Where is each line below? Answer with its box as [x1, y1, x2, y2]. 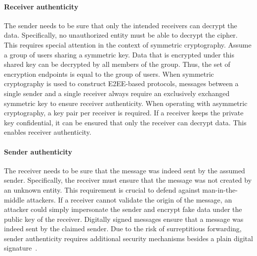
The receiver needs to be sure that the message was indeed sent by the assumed [4, 165, 245, 175]
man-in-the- [202, 184, 238, 195]
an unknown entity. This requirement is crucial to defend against [4, 184, 200, 195]
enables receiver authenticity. [4, 127, 91, 137]
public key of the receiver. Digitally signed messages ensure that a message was [4, 213, 244, 224]
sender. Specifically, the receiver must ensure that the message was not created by [4, 175, 252, 185]
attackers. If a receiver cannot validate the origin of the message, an [26, 194, 232, 205]
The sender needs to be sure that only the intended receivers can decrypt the [4, 20, 237, 30]
